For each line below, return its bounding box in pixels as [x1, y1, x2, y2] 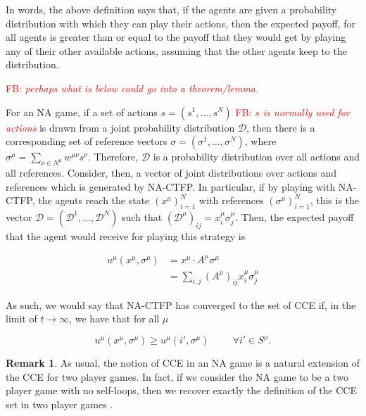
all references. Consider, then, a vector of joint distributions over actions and [6, 165, 337, 179]
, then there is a [246, 120, 315, 134]
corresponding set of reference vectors [6, 134, 168, 149]
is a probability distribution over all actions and [153, 149, 360, 164]
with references [199, 193, 264, 208]
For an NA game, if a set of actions [6, 104, 158, 119]
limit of [6, 311, 37, 326]
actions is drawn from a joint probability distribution [6, 120, 235, 134]
